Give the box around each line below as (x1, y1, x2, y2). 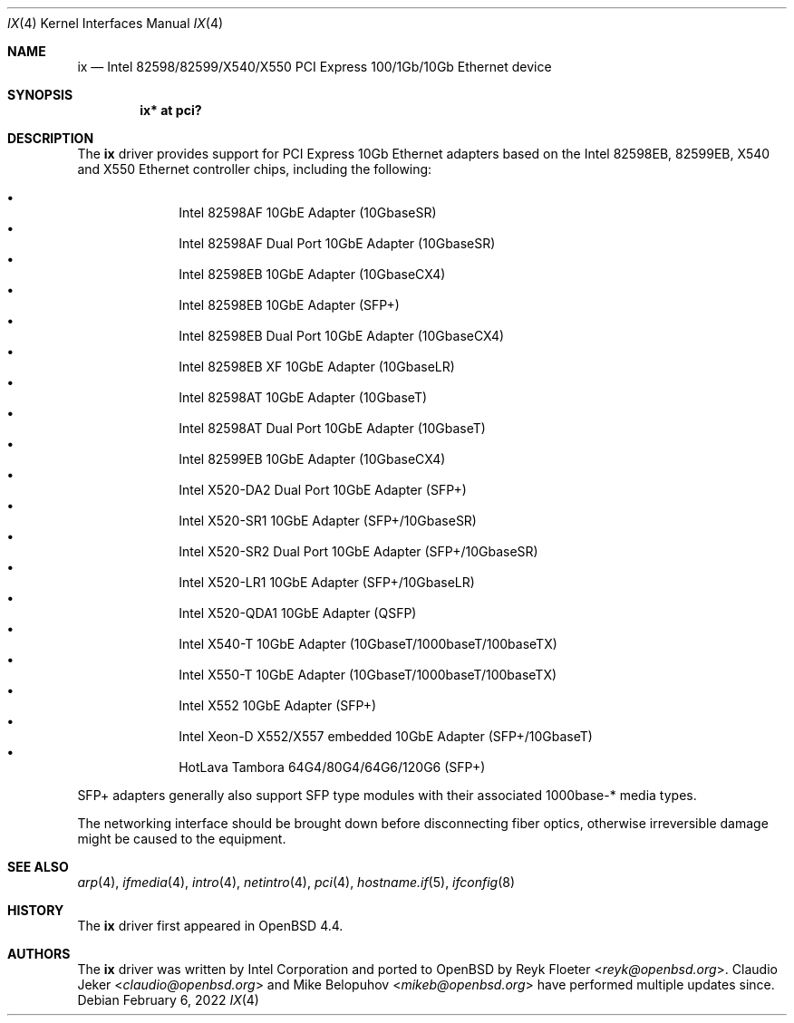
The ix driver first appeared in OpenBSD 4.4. (77, 918, 344, 933)
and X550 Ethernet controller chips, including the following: (77, 161, 432, 177)
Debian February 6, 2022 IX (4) (77, 992, 259, 1008)
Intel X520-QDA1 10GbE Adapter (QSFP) (179, 605, 417, 621)
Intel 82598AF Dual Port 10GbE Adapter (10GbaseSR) (179, 236, 496, 251)
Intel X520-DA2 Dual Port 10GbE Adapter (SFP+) (179, 482, 467, 497)
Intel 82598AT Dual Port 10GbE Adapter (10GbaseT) (179, 420, 486, 436)
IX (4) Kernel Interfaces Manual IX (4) (7, 15, 224, 31)
